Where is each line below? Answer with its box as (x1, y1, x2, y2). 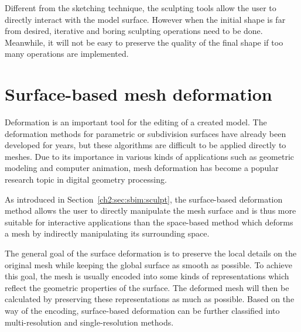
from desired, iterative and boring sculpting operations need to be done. (5, 25, 263, 37)
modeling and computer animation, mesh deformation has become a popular (5, 162, 279, 174)
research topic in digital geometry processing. (5, 173, 167, 186)
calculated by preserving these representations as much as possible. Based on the (5, 293, 295, 305)
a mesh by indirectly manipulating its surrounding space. (5, 227, 210, 239)
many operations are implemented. (5, 47, 129, 60)
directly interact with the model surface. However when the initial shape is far (5, 13, 286, 25)
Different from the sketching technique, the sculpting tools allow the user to (5, 2, 276, 13)
